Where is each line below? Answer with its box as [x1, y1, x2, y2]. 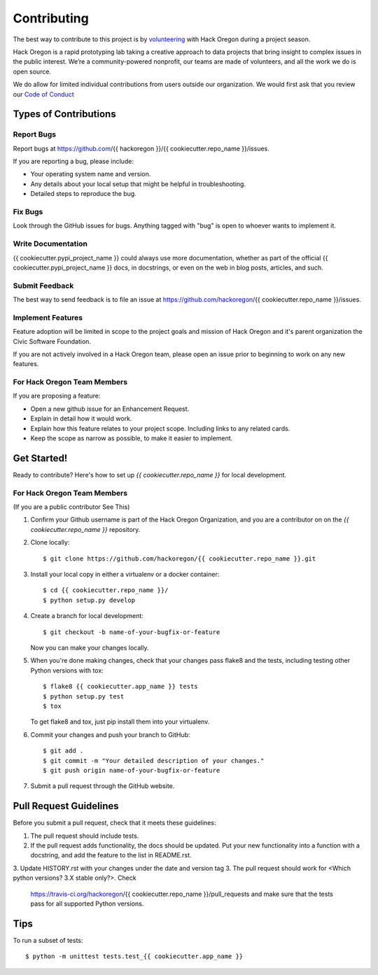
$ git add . [43, 747, 84, 755]
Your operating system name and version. [30, 170, 151, 178]
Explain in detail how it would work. [30, 414, 132, 423]
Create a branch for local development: [30, 612, 143, 620]
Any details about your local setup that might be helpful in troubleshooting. [30, 179, 246, 188]
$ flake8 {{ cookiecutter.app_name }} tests [43, 682, 199, 691]
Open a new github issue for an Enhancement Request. [30, 405, 190, 413]
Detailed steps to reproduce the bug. [30, 190, 136, 198]
